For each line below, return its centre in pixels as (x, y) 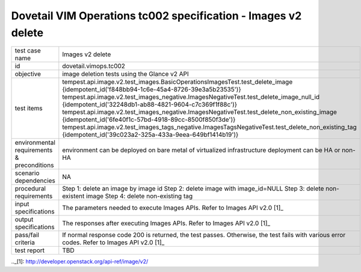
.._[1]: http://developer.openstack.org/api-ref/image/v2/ (80, 262)
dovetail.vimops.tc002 (94, 66)
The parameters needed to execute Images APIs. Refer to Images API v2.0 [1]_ (173, 208)
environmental (35, 143)
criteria (25, 242)
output (24, 220)
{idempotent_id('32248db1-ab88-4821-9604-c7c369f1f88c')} (150, 104)
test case (28, 51)
